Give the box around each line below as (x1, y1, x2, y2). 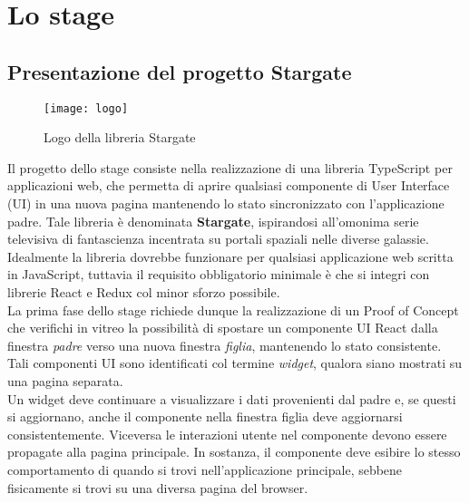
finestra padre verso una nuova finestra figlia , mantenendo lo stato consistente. (7, 335, 442, 354)
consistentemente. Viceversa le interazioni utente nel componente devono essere (7, 424, 447, 443)
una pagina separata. (7, 371, 123, 390)
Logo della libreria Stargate (44, 128, 196, 147)
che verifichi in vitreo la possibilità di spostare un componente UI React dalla (7, 318, 438, 337)
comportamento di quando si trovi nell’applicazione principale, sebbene (7, 459, 403, 479)
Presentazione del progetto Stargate (7, 57, 352, 85)
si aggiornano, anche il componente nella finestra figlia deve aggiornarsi (7, 407, 403, 426)
